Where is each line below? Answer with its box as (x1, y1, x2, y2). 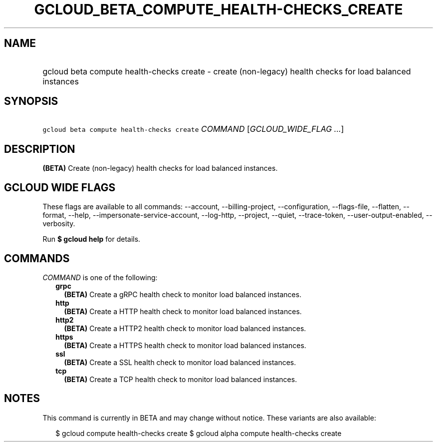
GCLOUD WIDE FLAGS (4, 181, 116, 194)
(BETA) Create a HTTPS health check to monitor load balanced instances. (64, 341, 306, 350)
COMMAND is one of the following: (42, 273, 158, 282)
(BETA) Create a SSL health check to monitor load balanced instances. (64, 358, 296, 367)
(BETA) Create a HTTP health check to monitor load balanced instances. (64, 307, 302, 316)
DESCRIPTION (4, 142, 75, 155)
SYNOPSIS (4, 95, 58, 108)
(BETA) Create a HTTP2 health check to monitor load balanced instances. (64, 324, 306, 333)
